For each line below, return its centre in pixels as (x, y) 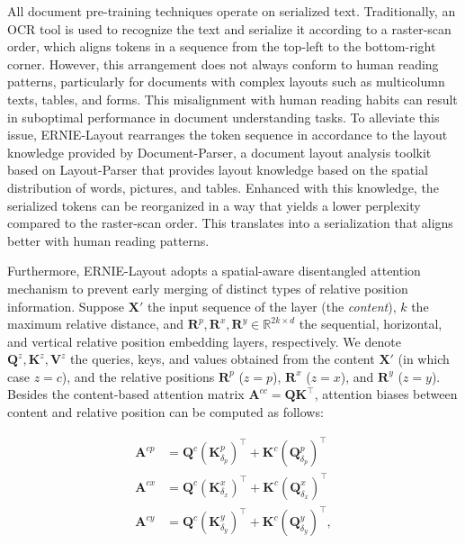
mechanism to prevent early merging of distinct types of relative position (208, 288)
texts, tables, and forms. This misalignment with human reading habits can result (232, 99)
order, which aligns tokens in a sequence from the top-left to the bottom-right (222, 46)
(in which (424, 359)
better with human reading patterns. (108, 240)
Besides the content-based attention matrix (126, 394)
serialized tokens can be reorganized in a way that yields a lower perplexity (214, 205)
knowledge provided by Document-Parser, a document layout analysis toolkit (219, 152)
